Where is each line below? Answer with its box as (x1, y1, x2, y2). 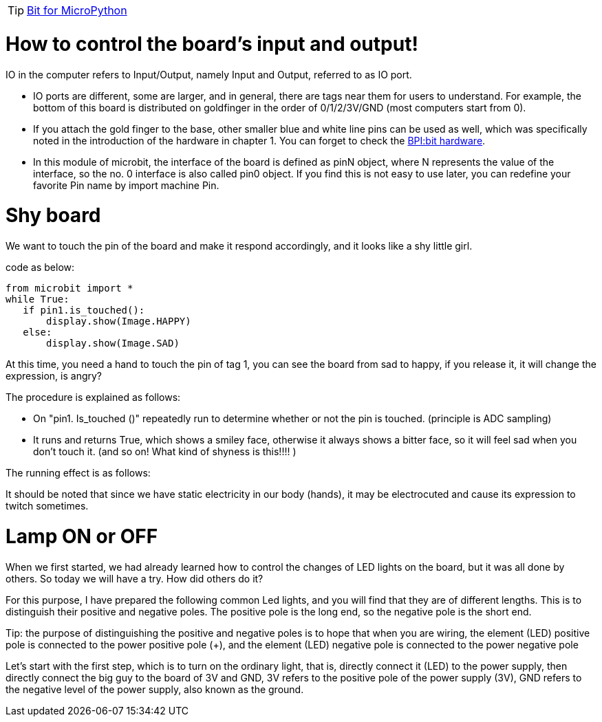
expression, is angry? (6, 370, 103, 382)
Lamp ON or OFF (6, 524, 158, 548)
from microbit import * (6, 283, 133, 294)
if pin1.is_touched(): (23, 305, 145, 316)
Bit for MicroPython (27, 3, 127, 17)
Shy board (6, 204, 101, 228)
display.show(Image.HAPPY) (46, 316, 191, 327)
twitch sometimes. (6, 500, 89, 512)
